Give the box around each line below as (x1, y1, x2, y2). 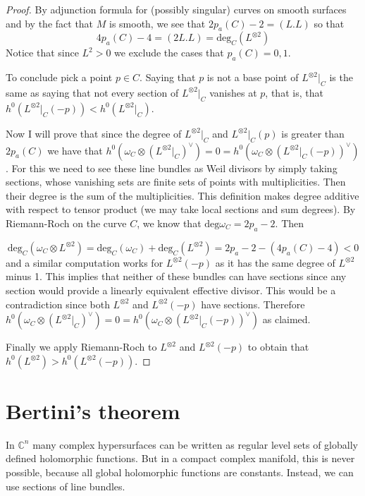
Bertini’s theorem (6, 396, 180, 425)
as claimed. (262, 312, 311, 327)
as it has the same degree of (215, 255, 335, 270)
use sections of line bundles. (6, 478, 125, 493)
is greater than (281, 126, 345, 140)
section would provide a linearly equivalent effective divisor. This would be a (6, 282, 336, 297)
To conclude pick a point (6, 70, 113, 85)
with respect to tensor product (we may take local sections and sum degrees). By (6, 202, 356, 217)
